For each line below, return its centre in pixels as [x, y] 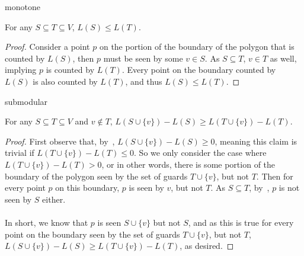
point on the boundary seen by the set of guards [92, 234]
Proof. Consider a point [47, 47]
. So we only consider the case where [200, 153]
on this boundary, [87, 188]
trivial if [20, 153]
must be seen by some [143, 58]
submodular [26, 101]
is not [289, 188]
